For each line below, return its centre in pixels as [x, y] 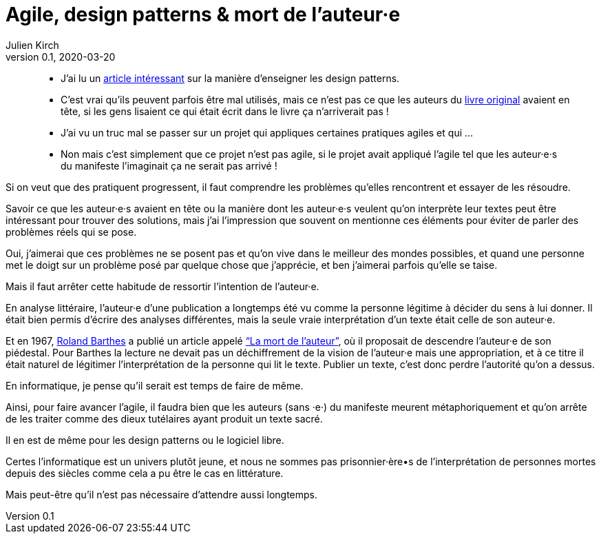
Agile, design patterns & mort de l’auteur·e [203, 14]
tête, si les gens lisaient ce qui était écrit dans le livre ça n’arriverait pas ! [225, 111]
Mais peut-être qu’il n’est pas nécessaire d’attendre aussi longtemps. [161, 494]
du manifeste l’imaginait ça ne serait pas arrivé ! [169, 165]
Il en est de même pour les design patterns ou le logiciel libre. [145, 440]
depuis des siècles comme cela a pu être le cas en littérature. [145, 473]
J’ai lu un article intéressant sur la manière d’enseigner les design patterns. [230, 78]
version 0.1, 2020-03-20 [61, 57]
